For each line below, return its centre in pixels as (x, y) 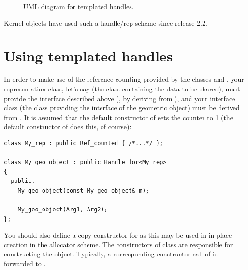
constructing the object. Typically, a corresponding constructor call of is (111, 254)
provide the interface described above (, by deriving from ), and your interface (120, 98)
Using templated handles (88, 56)
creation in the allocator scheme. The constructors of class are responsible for (118, 244)
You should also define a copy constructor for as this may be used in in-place (118, 235)
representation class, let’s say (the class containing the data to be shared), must (122, 88)
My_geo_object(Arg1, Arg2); (63, 210)
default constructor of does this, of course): (68, 127)
